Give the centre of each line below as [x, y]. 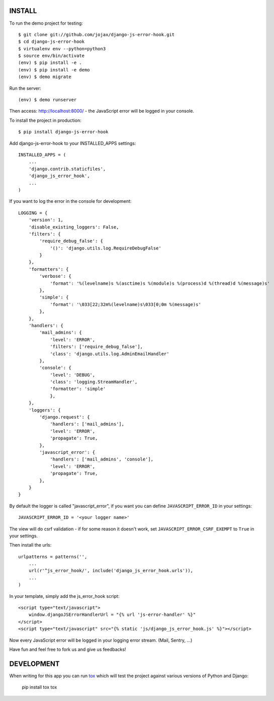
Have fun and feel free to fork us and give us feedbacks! [68, 649]
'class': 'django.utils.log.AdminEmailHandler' [110, 354]
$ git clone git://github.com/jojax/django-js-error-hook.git [97, 34]
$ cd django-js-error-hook [52, 42]
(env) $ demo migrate [45, 77]
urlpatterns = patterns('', [53, 557]
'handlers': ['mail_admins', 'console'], [102, 459]
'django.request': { [65, 417]
